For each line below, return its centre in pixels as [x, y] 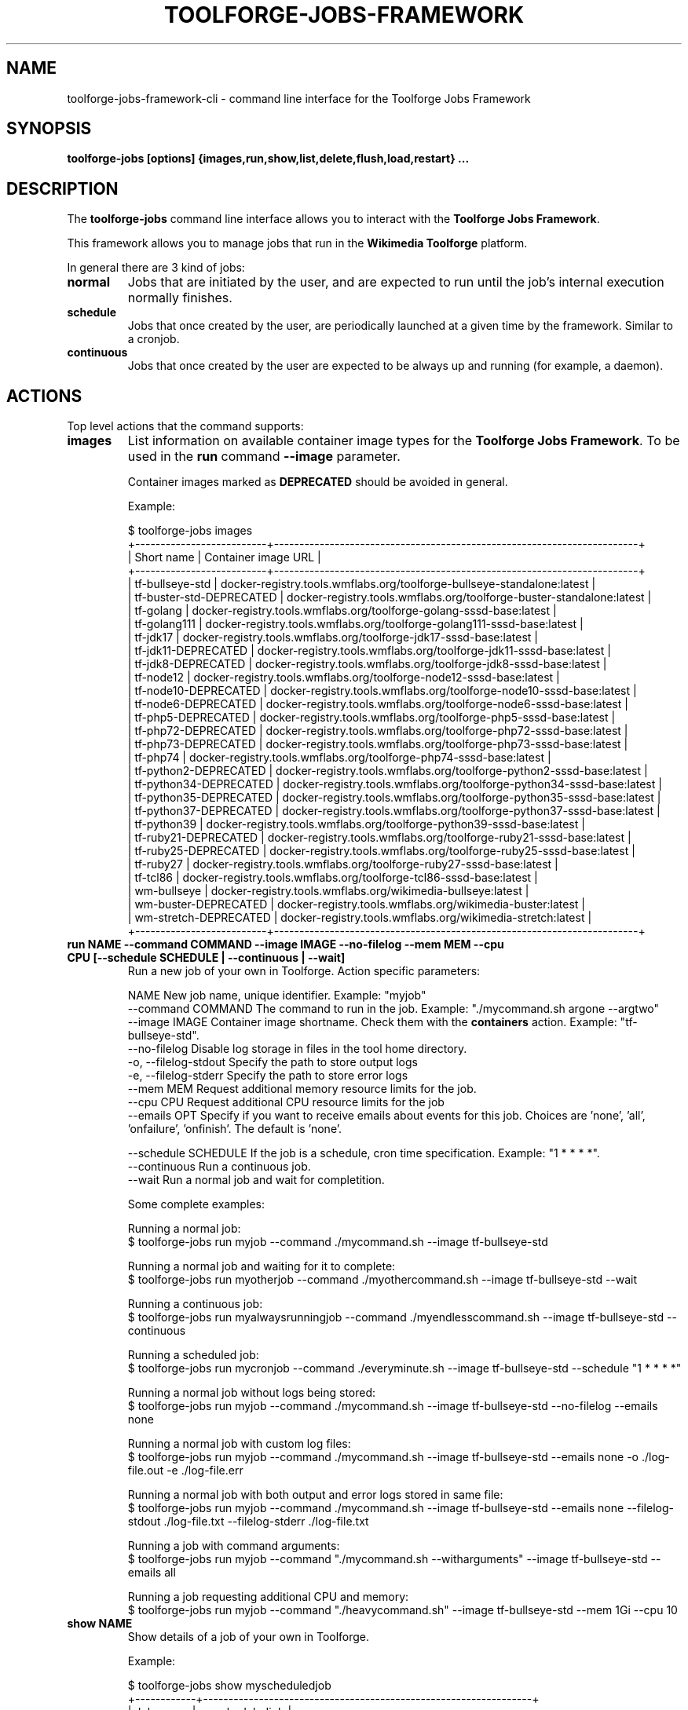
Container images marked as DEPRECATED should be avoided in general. [318, 482]
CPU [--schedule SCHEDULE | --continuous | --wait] [206, 958]
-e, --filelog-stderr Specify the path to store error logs [268, 1076]
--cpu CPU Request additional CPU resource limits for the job [286, 1102]
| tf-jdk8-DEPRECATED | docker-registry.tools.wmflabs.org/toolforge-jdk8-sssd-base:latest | [367, 664]
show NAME [100, 1624]
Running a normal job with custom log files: [239, 1444]
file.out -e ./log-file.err [185, 1471]
